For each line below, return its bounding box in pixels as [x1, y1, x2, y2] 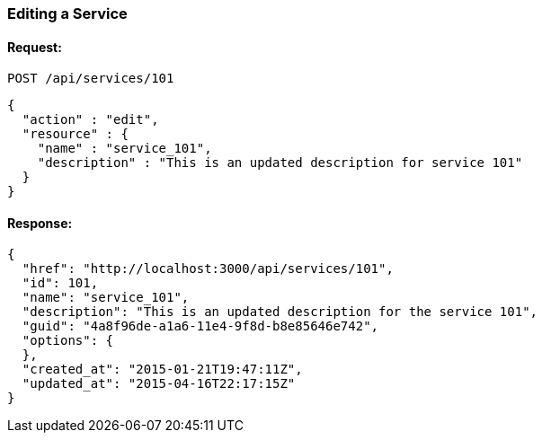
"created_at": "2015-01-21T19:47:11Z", [22, 362, 303, 377]
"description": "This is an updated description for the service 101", [22, 304, 538, 320]
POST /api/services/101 [7, 71, 174, 86]
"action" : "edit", [22, 112, 159, 128]
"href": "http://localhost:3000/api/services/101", [22, 261, 394, 277]
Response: [7, 215, 73, 231]
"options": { [22, 333, 114, 348]
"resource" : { [22, 127, 129, 142]
